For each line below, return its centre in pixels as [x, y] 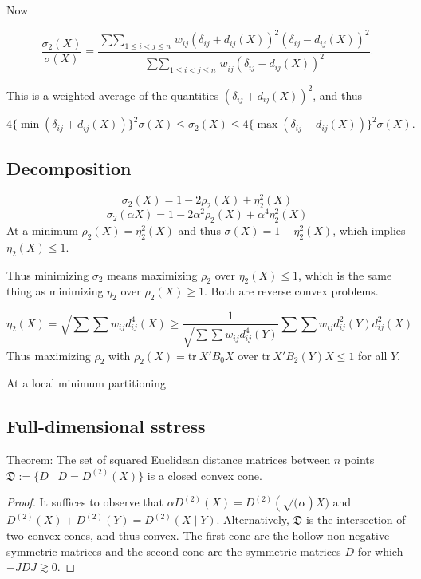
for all [373, 355]
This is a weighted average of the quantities [113, 95]
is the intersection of [356, 520]
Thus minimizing [48, 274]
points [359, 460]
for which [380, 551]
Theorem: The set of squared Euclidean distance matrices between [169, 460]
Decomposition [69, 168]
